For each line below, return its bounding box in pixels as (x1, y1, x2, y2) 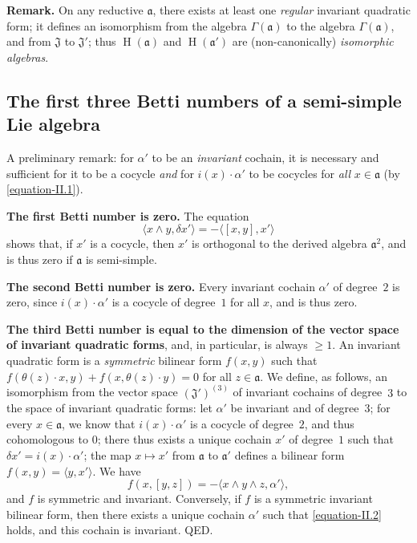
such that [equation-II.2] (262, 505, 382, 522)
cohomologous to (6, 431, 88, 448)
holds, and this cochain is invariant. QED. (6, 521, 213, 538)
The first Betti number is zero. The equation (6, 207, 249, 224)
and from (6, 33, 51, 50)
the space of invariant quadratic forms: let (6, 399, 213, 416)
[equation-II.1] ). (6, 180, 83, 197)
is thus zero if (6, 250, 73, 267)
